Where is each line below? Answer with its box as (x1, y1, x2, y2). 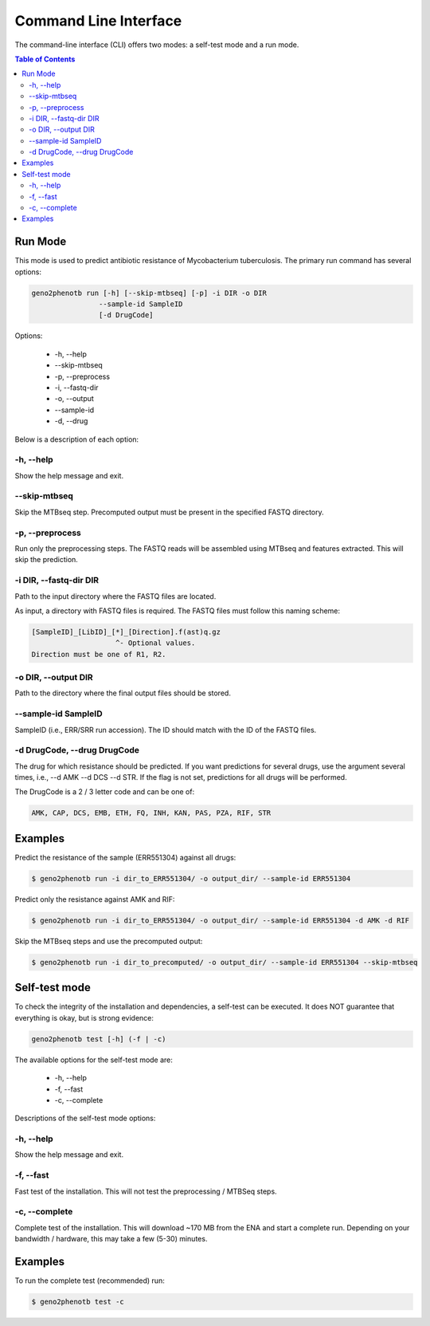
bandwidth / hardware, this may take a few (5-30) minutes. (14, 1234, 208, 1244)
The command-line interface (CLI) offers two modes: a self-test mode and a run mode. (14, 40, 299, 49)
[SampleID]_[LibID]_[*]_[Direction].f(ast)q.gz (31, 627, 221, 636)
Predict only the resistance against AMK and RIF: (14, 894, 175, 904)
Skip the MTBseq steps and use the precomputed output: (14, 936, 203, 946)
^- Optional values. (115, 639, 196, 647)
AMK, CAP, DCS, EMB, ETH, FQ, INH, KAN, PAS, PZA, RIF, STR (31, 809, 272, 817)
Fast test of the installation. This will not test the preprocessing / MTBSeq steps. (14, 1186, 278, 1196)
